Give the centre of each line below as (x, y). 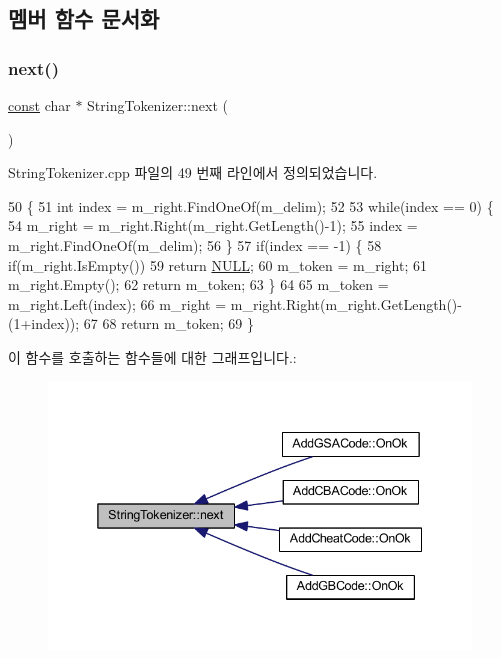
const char (39, 105)
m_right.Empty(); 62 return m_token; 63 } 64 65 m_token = (198, 284)
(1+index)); (44, 323)
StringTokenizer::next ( (157, 105)
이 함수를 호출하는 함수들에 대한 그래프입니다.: (152, 356)
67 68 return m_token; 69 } (168, 323)
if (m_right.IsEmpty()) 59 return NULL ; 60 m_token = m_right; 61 (217, 264)
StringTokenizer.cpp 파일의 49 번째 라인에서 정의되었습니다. (193, 172)
